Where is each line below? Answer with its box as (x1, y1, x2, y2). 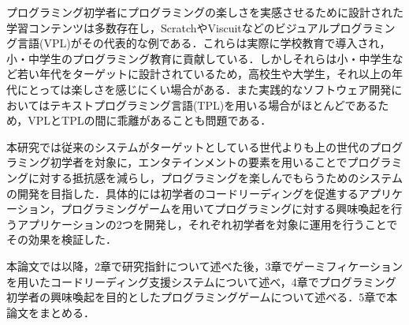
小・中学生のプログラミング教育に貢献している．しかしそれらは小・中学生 (6, 50, 392, 66)
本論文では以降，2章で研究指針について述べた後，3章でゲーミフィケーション (6, 257, 403, 274)
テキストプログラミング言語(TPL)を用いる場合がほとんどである (50, 96, 378, 113)
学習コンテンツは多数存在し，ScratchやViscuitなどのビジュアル (6, 19, 329, 35)
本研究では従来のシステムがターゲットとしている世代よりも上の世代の (6, 138, 370, 155)
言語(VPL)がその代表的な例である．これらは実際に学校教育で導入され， (17, 35, 391, 51)
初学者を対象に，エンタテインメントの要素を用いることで (50, 154, 348, 170)
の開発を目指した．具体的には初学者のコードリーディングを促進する (6, 185, 359, 201)
